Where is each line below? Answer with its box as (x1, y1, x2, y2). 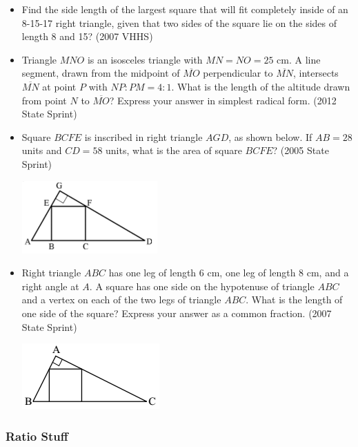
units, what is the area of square (106, 143, 242, 158)
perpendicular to (203, 66, 273, 80)
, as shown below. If (228, 129, 312, 144)
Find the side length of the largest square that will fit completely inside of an (21, 2, 348, 16)
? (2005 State (272, 143, 329, 158)
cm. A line (277, 52, 321, 66)
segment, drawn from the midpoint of (21, 66, 180, 80)
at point (42, 79, 77, 93)
